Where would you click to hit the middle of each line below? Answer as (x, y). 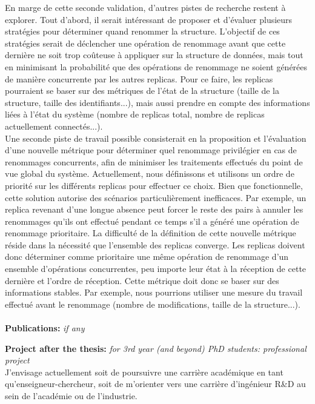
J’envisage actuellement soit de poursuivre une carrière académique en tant (144, 372)
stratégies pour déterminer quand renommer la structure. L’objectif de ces (142, 31)
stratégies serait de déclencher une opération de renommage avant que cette (145, 43)
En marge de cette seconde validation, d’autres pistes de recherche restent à (145, 7)
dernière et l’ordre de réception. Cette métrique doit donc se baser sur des (142, 280)
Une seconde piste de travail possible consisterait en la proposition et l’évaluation (156, 138)
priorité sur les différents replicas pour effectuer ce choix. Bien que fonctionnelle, (154, 185)
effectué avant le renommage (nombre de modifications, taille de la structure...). (153, 304)
